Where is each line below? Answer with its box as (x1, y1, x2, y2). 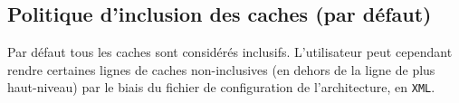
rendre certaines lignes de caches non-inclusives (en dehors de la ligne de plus (7, 60, 435, 79)
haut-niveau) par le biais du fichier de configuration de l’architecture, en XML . (7, 78, 435, 97)
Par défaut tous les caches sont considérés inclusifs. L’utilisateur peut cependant (7, 42, 453, 61)
